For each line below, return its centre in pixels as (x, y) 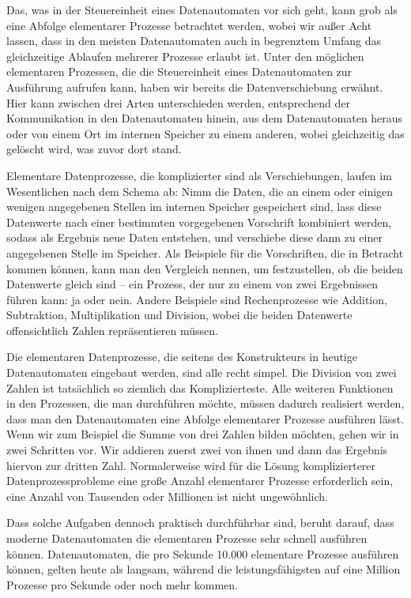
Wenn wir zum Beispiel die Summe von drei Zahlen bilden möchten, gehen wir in (203, 434)
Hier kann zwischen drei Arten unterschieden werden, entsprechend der (178, 102)
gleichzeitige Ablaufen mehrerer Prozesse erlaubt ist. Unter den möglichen (185, 56)
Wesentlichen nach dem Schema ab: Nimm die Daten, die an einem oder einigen (200, 191)
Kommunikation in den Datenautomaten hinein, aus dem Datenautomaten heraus (205, 118)
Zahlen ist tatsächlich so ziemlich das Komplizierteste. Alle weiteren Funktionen (200, 387)
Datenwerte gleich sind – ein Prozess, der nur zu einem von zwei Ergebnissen (192, 284)
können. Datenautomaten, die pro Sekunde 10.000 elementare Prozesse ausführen (203, 553)
